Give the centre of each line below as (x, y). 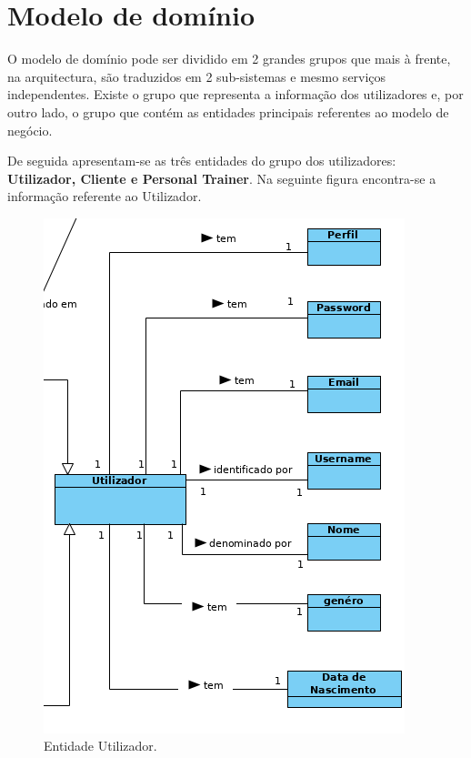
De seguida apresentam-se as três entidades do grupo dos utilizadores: (202, 161)
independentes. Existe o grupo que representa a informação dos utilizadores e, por (235, 94)
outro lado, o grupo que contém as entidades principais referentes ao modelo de (228, 111)
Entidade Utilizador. (100, 746)
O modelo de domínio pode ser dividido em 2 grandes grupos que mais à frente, (229, 59)
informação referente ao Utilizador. (105, 196)
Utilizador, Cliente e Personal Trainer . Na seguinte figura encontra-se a (222, 178)
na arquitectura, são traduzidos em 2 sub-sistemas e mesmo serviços (197, 76)
